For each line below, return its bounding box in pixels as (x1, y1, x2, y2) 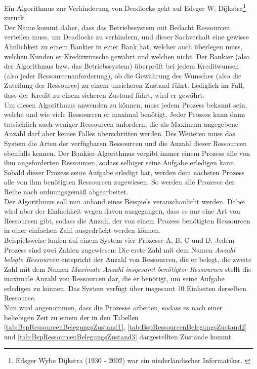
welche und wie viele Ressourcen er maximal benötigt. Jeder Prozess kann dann (4, 109, 245, 119)
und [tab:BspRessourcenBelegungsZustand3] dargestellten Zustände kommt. (4, 331, 233, 341)
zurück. (4, 12, 26, 23)
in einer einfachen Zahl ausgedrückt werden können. (4, 225, 161, 235)
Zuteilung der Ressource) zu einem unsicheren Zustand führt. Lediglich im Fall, (4, 80, 245, 90)
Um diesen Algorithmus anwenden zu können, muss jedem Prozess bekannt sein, (4, 99, 247, 110)
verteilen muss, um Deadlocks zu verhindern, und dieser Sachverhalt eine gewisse (4, 32, 249, 42)
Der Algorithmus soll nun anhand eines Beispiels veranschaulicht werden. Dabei (4, 196, 245, 206)
